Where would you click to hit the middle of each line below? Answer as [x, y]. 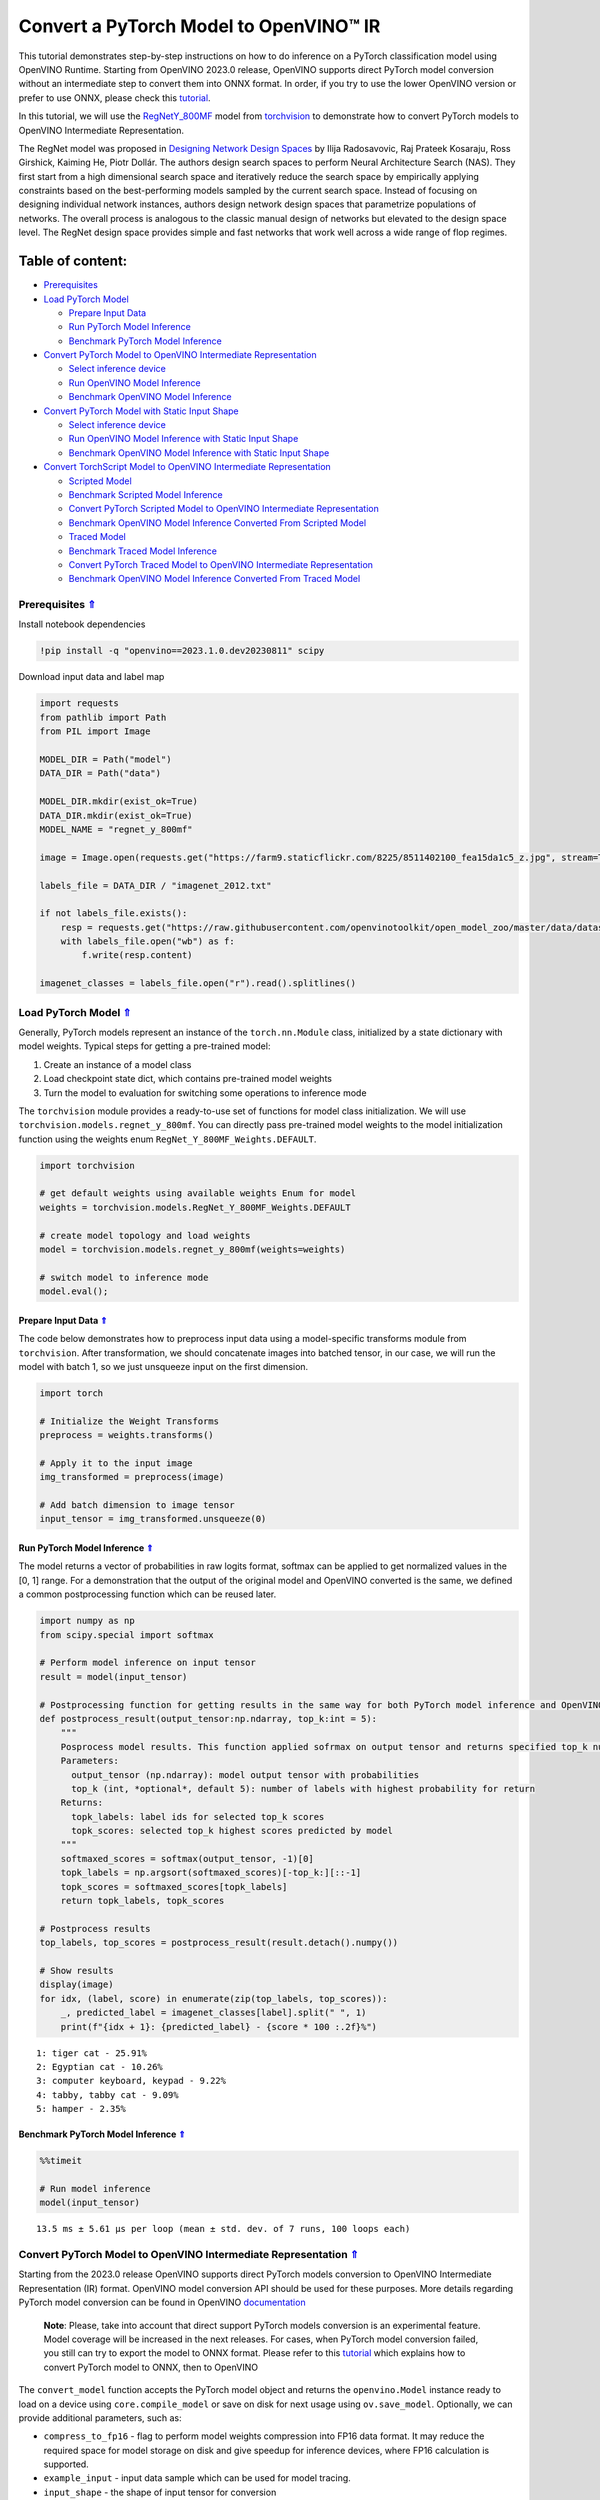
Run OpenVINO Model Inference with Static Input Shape [183, 439]
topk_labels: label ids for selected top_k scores [198, 1816]
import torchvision [87, 1165]
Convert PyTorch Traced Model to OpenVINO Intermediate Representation [221, 564]
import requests [79, 703]
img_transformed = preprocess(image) [132, 1477]
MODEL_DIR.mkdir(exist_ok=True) [119, 801]
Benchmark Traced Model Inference [142, 551]
